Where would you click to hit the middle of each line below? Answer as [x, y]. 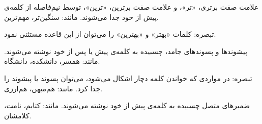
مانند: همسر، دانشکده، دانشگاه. [52, 61]
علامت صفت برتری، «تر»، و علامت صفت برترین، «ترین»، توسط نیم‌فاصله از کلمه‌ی [132, 7]
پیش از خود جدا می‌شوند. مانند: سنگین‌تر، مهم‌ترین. [81, 17]
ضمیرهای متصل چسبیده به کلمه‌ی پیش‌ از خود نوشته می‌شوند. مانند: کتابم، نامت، [127, 105]
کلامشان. [18, 115]
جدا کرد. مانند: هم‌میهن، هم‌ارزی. [53, 88]
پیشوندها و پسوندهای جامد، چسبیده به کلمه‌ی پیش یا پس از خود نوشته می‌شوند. [126, 51]
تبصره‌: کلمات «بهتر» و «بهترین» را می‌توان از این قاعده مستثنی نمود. [110, 34]
